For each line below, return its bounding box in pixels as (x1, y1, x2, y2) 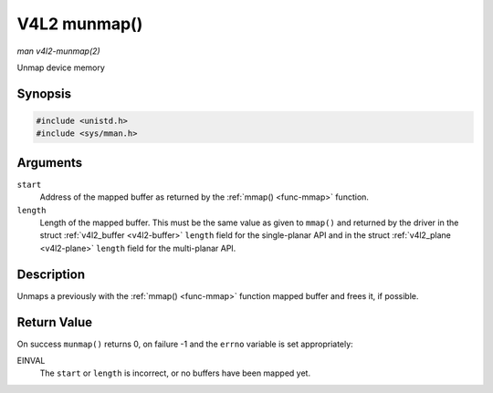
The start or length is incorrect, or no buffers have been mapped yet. (39, 367, 310, 378)
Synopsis (16, 86, 72, 101)
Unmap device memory (16, 62, 105, 73)
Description (16, 266, 86, 282)
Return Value (16, 315, 93, 330)
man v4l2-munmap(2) (16, 46, 100, 57)
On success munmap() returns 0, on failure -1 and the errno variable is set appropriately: (16, 338, 353, 349)
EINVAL (16, 355, 46, 366)
